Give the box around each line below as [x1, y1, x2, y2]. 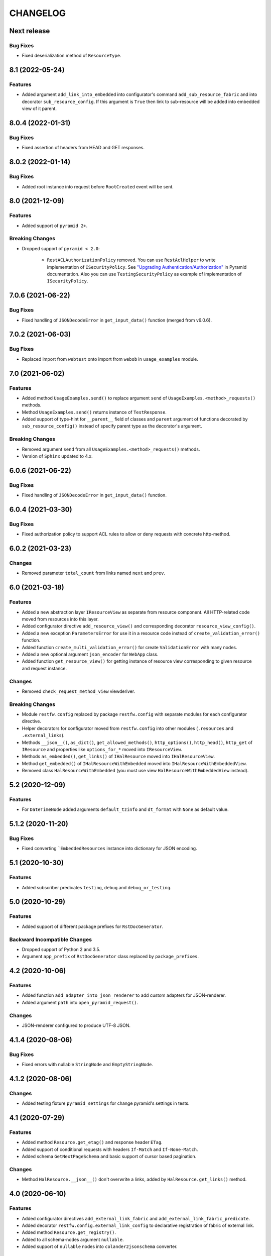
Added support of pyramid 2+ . [22, 223, 88, 229]
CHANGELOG [9, 8, 66, 19]
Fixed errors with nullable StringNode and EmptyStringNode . [22, 1062, 153, 1068]
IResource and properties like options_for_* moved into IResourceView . [22, 746, 183, 752]
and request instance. [22, 665, 67, 671]
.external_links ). [22, 732, 65, 739]
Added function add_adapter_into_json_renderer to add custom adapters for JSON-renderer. [22, 992, 226, 998]
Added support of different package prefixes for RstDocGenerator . [22, 923, 164, 929]
